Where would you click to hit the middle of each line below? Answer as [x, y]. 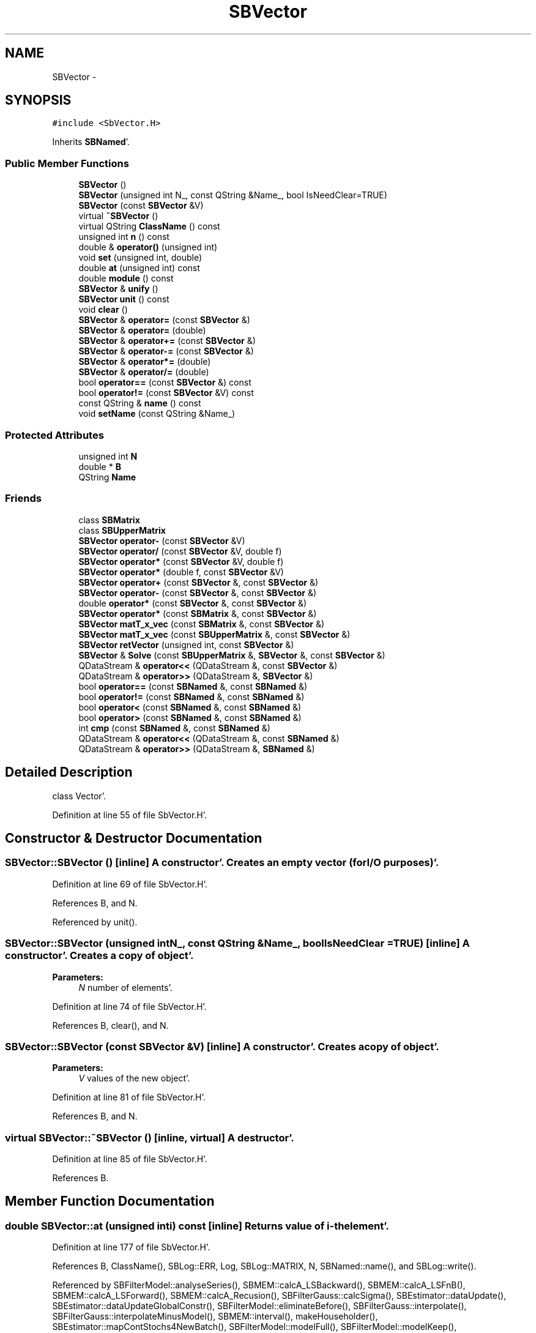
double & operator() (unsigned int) [148, 247]
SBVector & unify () [118, 289]
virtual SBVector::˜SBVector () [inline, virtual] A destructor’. [150, 1137]
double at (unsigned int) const [139, 268]
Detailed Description [69, 772]
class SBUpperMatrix [122, 530]
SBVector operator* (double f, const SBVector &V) [181, 572]
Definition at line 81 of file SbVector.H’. [129, 1097]
